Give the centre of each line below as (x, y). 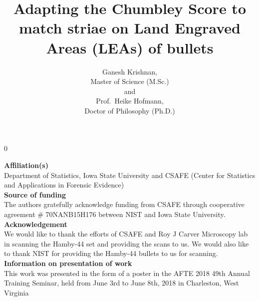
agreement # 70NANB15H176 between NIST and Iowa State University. (115, 214)
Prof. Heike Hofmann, (130, 101)
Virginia (16, 292)
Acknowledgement (36, 224)
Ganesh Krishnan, (130, 71)
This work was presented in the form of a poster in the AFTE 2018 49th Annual (127, 273)
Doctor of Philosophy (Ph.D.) (130, 110)
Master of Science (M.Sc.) (130, 81)
